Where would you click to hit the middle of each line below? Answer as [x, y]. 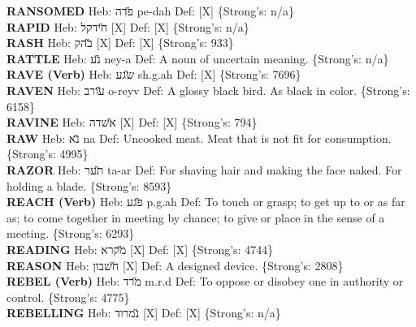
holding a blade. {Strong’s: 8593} [89, 185]
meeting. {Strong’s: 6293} [71, 233]
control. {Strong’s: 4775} [68, 297]
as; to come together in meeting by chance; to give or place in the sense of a [196, 217]
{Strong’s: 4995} [48, 154]
